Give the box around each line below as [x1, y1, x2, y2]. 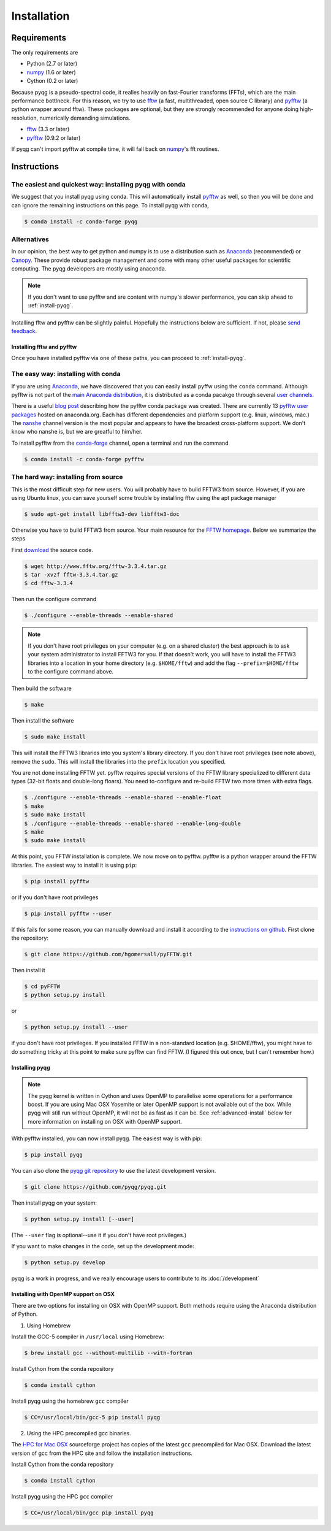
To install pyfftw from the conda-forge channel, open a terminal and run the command [11, 439, 229, 447]
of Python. [11, 1310, 38, 1318]
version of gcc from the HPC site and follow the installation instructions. [11, 1449, 193, 1457]
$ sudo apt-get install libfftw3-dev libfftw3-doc [24, 510, 180, 518]
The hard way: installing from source [11, 473, 123, 482]
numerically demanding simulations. [39, 114, 131, 121]
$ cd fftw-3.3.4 [24, 580, 74, 587]
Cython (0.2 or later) [26, 77, 78, 85]
